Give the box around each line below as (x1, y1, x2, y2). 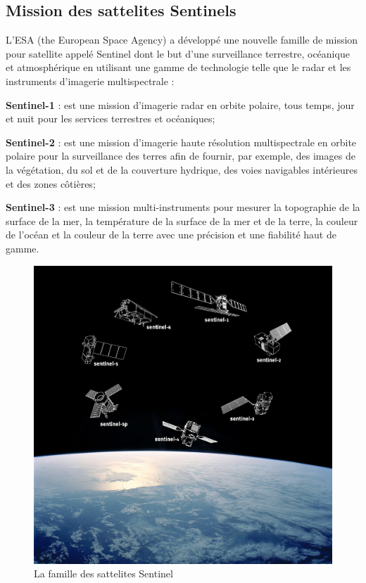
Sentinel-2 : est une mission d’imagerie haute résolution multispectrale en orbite (6, 134, 357, 149)
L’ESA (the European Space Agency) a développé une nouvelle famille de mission (6, 32, 358, 47)
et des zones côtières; (6, 176, 96, 191)
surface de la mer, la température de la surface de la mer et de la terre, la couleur (6, 213, 358, 228)
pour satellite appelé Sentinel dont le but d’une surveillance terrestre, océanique (6, 46, 350, 60)
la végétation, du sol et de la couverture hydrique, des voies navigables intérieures (6, 162, 358, 177)
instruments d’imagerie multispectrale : (6, 73, 175, 88)
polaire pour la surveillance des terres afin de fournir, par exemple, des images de (6, 148, 355, 163)
